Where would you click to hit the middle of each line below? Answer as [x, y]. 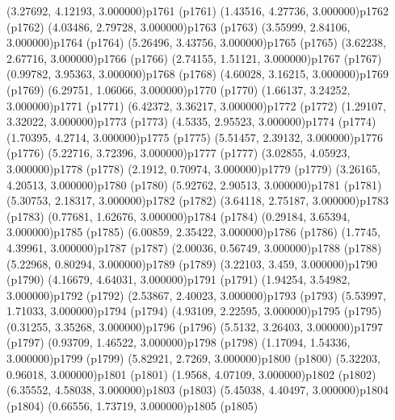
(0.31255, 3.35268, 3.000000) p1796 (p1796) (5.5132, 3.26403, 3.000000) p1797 [195, 326]
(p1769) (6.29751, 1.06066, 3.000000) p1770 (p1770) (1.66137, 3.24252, [179, 89]
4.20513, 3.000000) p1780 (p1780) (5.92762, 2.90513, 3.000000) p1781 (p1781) [194, 184]
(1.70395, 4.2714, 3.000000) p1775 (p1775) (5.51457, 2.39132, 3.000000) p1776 [195, 137]
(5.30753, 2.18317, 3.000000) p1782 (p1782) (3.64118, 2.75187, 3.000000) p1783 [197, 200]
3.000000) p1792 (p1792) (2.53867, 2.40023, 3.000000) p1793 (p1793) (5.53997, [196, 295]
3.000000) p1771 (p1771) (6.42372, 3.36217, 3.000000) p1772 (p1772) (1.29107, [196, 105]
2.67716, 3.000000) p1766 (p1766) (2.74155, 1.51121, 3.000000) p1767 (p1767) [194, 58]
